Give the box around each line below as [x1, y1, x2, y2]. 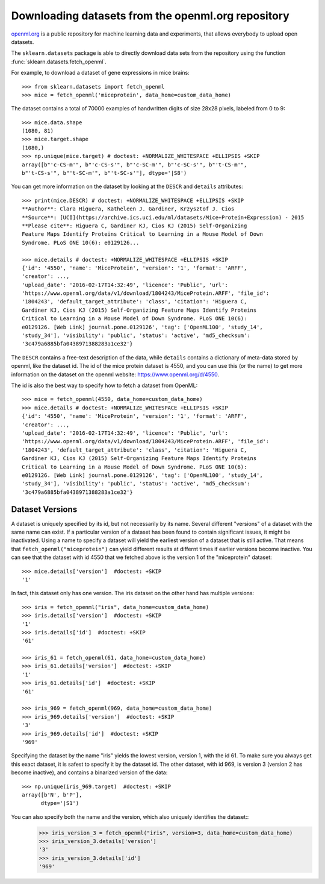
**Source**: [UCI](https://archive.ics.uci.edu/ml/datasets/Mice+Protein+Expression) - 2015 [22, 214, 305, 221]
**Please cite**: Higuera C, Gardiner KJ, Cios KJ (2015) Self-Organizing [22, 222, 247, 229]
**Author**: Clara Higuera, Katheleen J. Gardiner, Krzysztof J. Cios [22, 206, 235, 212]
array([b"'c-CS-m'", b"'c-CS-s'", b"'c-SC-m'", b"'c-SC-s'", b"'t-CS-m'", [22, 161, 247, 168]
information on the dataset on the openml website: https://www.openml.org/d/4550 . [11, 371, 220, 378]
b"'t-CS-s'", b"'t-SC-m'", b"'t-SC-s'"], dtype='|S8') [22, 169, 187, 177]
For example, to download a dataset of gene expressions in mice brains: [11, 69, 190, 77]
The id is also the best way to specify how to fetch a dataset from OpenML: [11, 382, 198, 389]
